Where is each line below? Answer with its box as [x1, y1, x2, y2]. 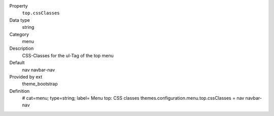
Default [9, 60, 25, 66]
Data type [9, 17, 30, 23]
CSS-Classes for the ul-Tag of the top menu [22, 52, 114, 58]
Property [9, 3, 28, 9]
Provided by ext [9, 73, 43, 80]
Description [9, 46, 34, 52]
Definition [9, 88, 30, 94]
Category [9, 31, 29, 37]
